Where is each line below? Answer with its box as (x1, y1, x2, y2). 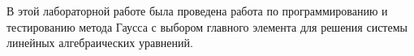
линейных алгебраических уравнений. (6, 34, 193, 51)
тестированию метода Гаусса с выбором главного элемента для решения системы (6, 18, 408, 35)
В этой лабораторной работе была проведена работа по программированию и (6, 2, 388, 19)
